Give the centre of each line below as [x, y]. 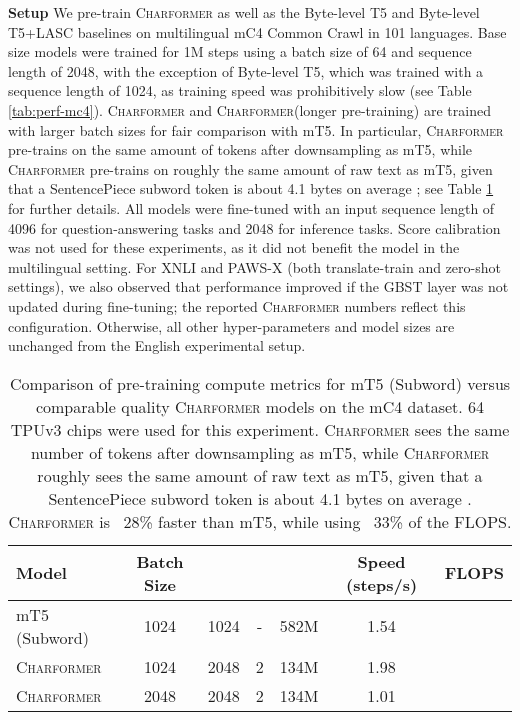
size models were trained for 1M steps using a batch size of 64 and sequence [240, 51]
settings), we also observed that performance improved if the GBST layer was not [258, 286]
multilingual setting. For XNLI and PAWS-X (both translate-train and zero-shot [254, 266]
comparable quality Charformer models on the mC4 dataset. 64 [260, 406]
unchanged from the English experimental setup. [157, 345]
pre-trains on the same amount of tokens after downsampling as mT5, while [240, 149]
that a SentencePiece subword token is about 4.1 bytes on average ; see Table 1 [251, 188]
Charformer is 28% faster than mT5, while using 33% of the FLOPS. [260, 521]
